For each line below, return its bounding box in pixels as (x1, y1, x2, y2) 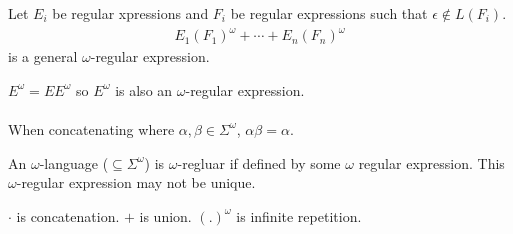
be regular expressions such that (230, 3, 428, 23)
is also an (115, 79, 173, 100)
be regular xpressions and (52, 3, 209, 23)
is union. (139, 205, 192, 226)
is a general (8, 46, 78, 67)
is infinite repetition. (236, 205, 362, 226)
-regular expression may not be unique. (16, 172, 256, 193)
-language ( (39, 152, 109, 173)
